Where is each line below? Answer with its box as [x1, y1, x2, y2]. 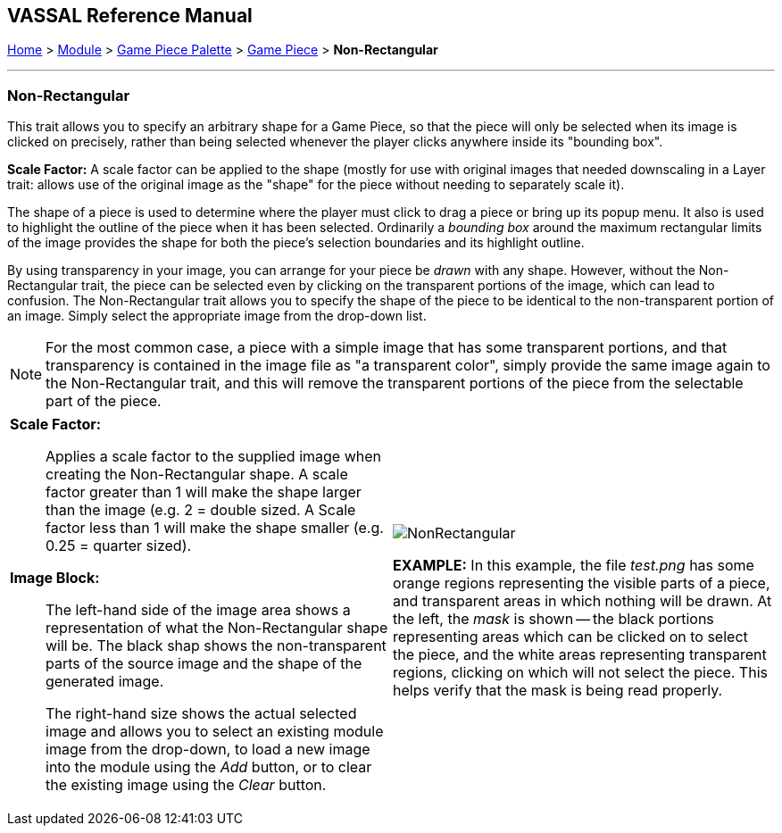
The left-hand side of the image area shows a [46, 601, 351, 620]
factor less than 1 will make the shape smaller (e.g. [46, 519, 384, 537]
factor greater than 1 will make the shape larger [46, 483, 362, 502]
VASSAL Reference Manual [7, 4, 253, 27]
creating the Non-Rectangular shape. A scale [46, 465, 348, 484]
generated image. [46, 672, 164, 691]
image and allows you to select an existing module [46, 722, 384, 741]
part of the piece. [46, 392, 162, 411]
